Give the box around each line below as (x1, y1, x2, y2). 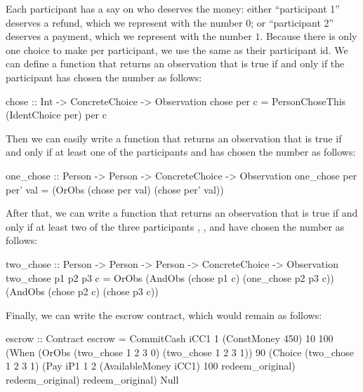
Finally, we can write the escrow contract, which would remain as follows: (6, 307, 322, 322)
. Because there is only (260, 29, 357, 43)
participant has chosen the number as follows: (6, 69, 202, 84)
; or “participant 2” (251, 15, 334, 29)
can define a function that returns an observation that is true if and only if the (6, 56, 345, 71)
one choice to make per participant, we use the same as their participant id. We (6, 42, 348, 57)
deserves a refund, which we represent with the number (6, 15, 243, 29)
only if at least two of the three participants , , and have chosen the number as (6, 219, 345, 234)
